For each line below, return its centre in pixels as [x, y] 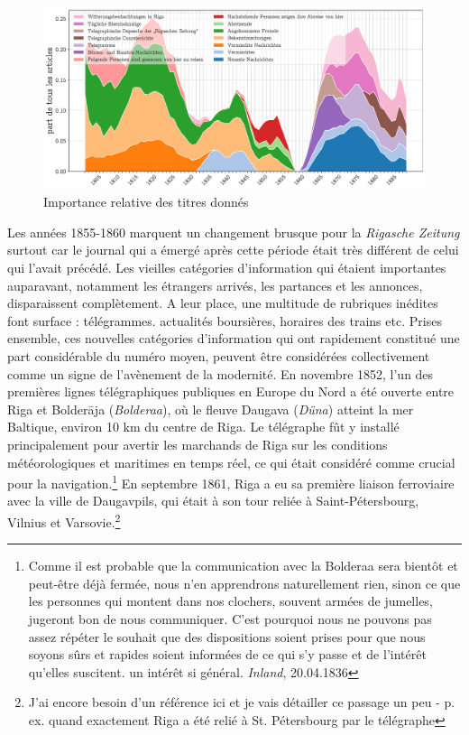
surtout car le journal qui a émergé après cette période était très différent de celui [233, 250]
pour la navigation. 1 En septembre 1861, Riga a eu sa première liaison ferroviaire [231, 482]
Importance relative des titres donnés [146, 202]
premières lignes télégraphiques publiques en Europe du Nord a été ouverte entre [231, 391]
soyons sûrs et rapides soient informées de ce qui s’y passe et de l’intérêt [227, 654]
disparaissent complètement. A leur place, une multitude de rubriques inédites [223, 303]
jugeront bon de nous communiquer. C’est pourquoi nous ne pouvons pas [230, 619]
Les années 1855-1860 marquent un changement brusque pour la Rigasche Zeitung [234, 232]
